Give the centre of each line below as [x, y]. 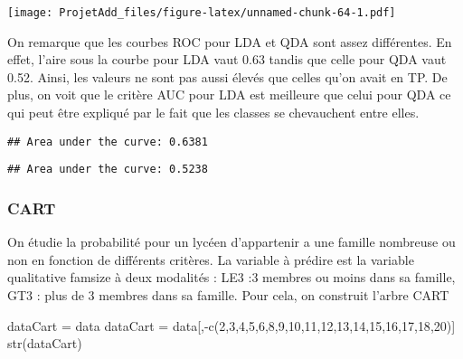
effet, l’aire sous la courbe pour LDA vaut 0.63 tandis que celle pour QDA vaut [227, 59]
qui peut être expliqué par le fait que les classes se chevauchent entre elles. [213, 113]
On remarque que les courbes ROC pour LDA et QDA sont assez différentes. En [230, 41]
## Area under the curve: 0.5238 [108, 170]
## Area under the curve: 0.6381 [108, 142]
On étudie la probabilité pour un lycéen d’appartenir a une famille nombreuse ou [231, 242]
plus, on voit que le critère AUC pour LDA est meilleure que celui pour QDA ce [229, 94]
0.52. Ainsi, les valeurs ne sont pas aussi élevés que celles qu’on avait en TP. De [227, 76]
